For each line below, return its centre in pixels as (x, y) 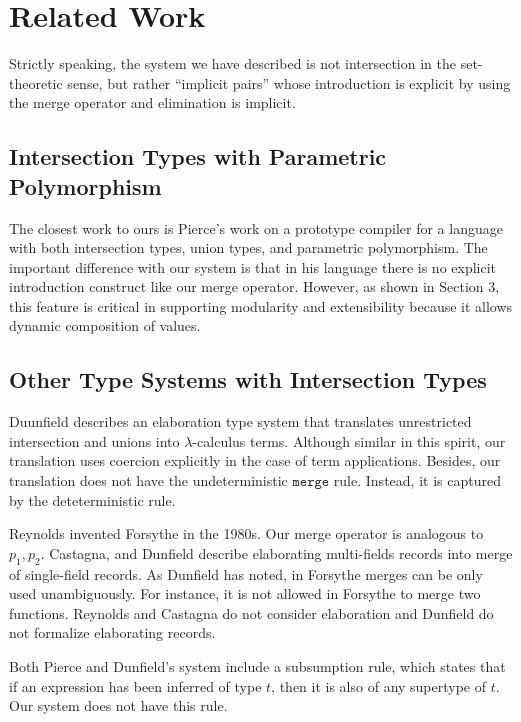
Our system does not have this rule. (118, 705)
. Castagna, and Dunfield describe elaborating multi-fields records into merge (276, 552)
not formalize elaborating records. (112, 632)
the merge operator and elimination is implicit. (152, 102)
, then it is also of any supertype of (379, 685)
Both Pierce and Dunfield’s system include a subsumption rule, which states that (257, 666)
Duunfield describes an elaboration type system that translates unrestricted (240, 421)
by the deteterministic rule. (92, 499)
